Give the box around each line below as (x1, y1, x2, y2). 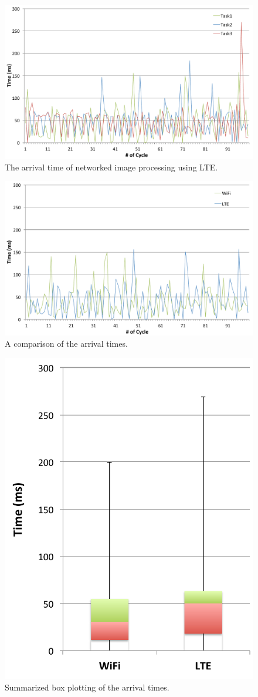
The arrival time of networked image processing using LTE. (5, 160, 218, 173)
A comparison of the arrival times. (5, 337, 128, 350)
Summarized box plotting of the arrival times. (5, 681, 169, 693)
